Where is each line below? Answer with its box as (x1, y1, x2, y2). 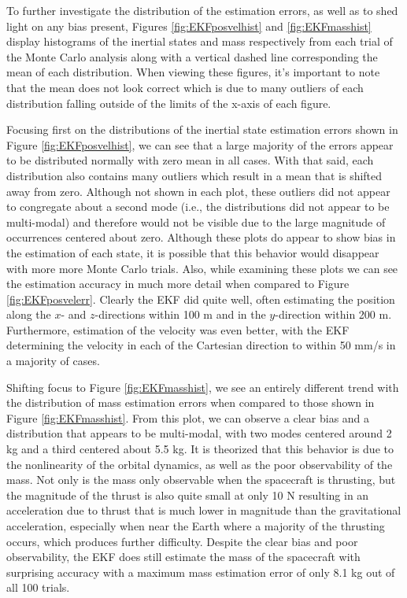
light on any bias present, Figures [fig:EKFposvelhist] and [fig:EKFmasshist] (6, 17, 372, 34)
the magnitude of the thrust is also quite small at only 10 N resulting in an (6, 486, 369, 503)
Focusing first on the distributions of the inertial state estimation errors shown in (6, 121, 398, 138)
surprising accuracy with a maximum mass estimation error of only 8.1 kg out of (6, 563, 395, 580)
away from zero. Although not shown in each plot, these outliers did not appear (6, 183, 390, 199)
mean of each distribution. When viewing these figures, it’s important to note (6, 64, 380, 80)
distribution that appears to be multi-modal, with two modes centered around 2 (6, 425, 392, 441)
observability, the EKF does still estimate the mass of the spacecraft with (6, 548, 361, 565)
